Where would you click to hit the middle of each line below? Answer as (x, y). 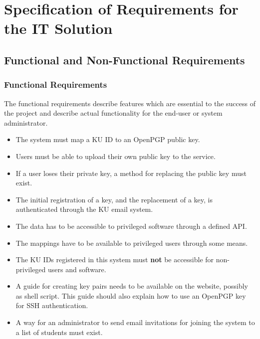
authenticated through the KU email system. (84, 209)
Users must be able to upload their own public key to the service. (116, 156)
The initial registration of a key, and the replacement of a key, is (114, 199)
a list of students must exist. (59, 332)
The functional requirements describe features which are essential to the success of (130, 103)
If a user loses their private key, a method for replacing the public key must (131, 173)
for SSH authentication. (52, 305)
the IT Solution (58, 28)
